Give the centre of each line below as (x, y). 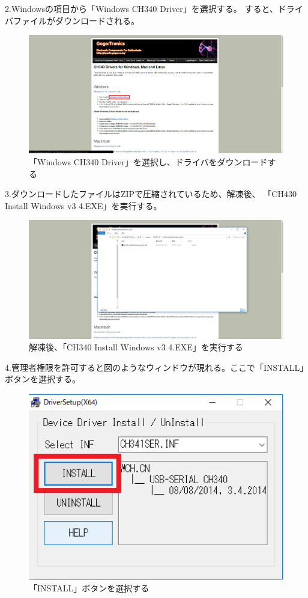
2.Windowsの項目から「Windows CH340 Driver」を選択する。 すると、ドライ (154, 8)
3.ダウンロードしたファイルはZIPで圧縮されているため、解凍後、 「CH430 (151, 194)
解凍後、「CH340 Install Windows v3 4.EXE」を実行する (136, 347)
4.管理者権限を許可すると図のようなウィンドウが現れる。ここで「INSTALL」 (155, 367)
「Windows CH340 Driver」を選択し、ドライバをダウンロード (148, 162)
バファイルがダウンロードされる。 (72, 20)
